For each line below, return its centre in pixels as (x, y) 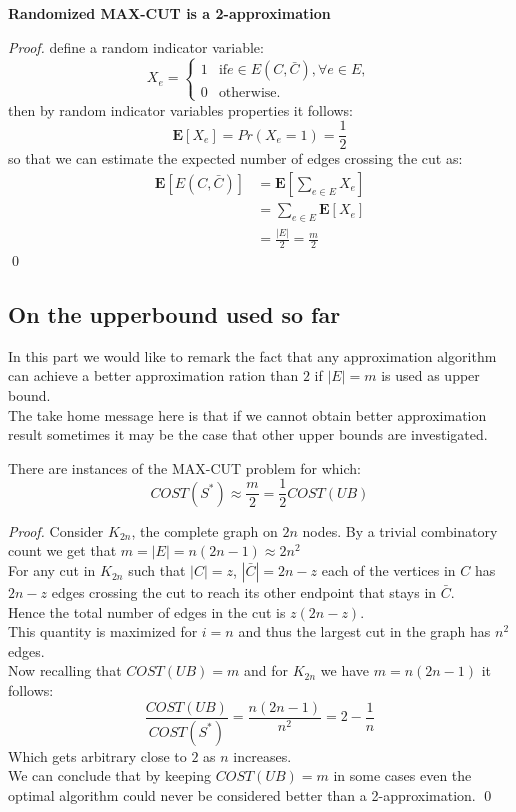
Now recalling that (65, 670)
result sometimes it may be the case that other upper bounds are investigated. (248, 434)
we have (345, 670)
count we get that (62, 550)
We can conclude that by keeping (109, 775)
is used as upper (430, 375)
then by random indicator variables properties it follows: (181, 109)
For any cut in (52, 570)
